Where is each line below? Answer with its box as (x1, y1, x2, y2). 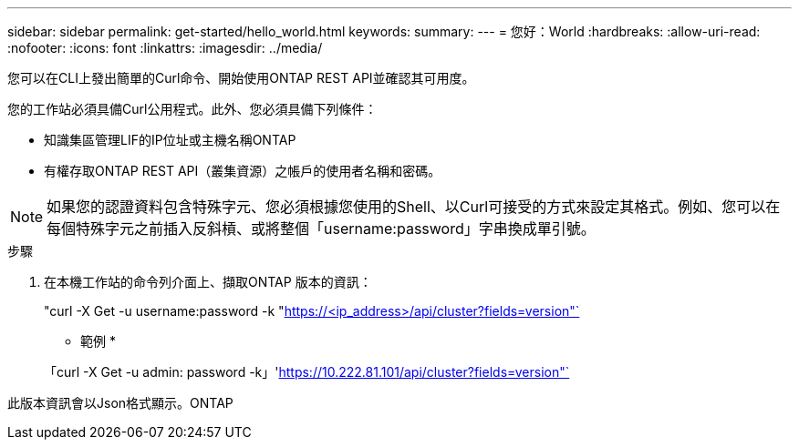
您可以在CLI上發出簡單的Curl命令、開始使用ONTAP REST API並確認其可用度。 (7, 70, 475, 86)
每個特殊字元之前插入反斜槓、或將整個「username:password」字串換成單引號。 (47, 219, 596, 238)
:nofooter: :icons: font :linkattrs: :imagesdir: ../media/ (7, 40, 323, 56)
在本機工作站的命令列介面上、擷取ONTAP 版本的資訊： (44, 274, 372, 290)
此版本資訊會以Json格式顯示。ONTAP (7, 395, 233, 411)
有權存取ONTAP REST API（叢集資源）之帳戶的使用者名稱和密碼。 (44, 163, 441, 178)
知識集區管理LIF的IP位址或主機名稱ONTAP (44, 132, 296, 147)
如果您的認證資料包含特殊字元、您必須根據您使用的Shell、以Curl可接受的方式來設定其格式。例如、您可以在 (47, 198, 781, 216)
